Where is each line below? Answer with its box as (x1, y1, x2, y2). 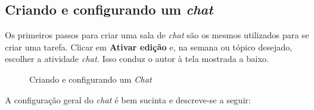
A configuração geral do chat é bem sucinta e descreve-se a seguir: (5, 93, 251, 106)
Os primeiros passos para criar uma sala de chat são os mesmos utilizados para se (5, 29, 309, 41)
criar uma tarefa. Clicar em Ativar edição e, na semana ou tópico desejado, (5, 40, 293, 53)
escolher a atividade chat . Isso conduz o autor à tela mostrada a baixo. (5, 52, 269, 65)
